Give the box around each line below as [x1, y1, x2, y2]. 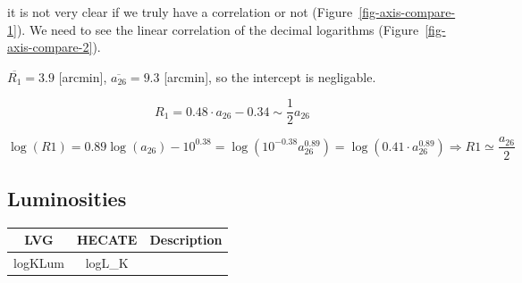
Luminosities [7, 184, 127, 212]
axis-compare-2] [7, 37, 93, 56]
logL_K [85, 254, 129, 272]
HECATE [76, 230, 138, 249]
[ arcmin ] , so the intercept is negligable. [164, 67, 376, 86]
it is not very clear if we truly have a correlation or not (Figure [7, 3, 353, 21]
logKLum [13, 254, 64, 272]
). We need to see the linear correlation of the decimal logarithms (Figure [16, 20, 419, 38]
